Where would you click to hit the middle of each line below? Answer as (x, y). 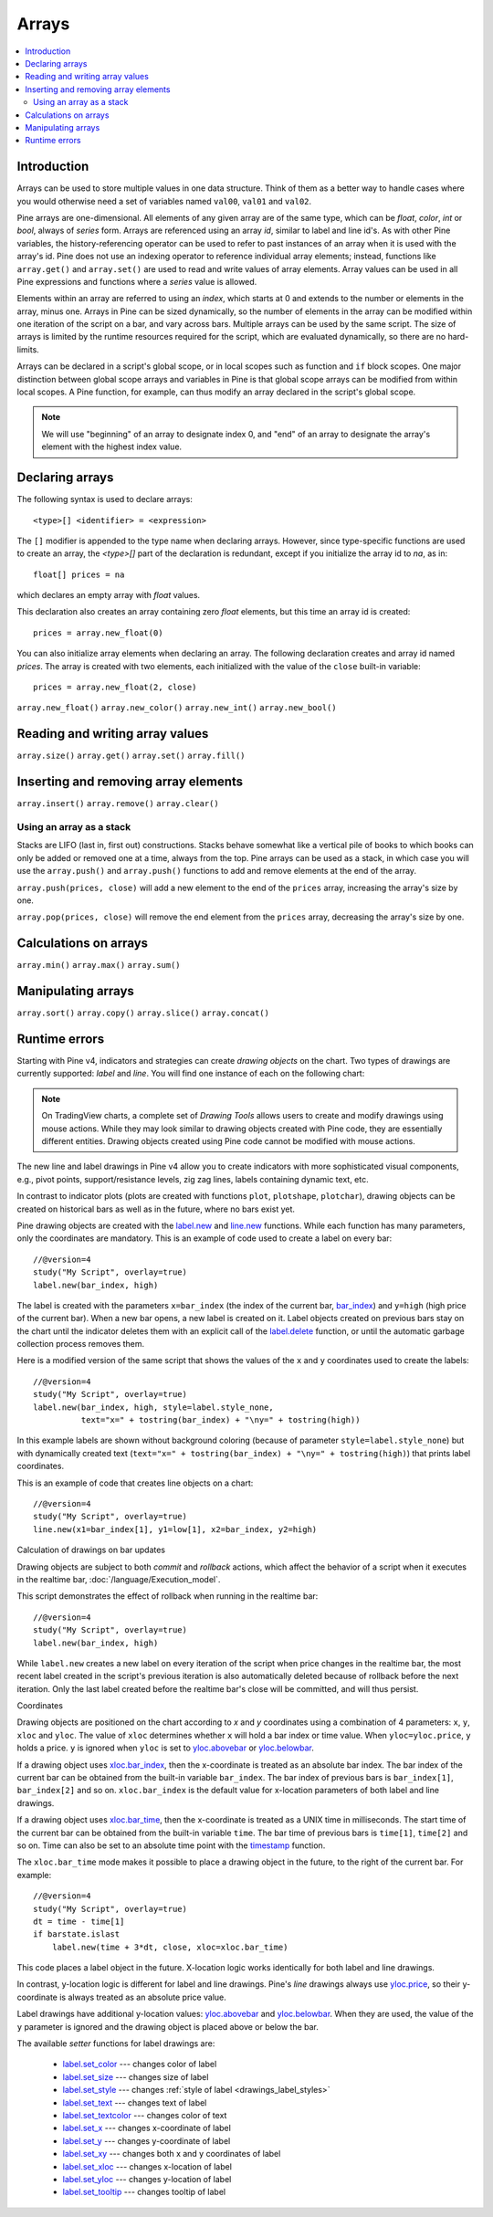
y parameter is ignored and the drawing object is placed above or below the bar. (168, 2026)
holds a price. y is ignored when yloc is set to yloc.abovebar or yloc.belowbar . (165, 1748)
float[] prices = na (79, 574)
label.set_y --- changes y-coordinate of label (147, 2140)
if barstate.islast (77, 1934)
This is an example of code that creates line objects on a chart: (135, 1483)
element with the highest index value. (112, 447)
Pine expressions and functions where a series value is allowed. (137, 281)
